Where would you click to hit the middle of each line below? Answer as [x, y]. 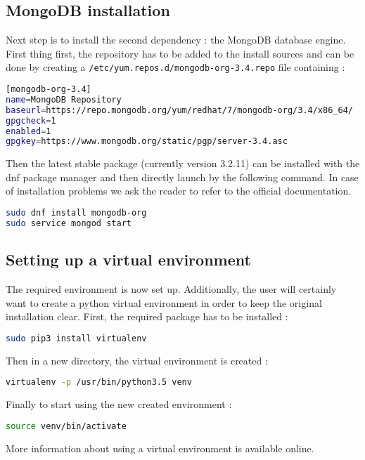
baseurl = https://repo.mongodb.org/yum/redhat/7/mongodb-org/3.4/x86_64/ [179, 110]
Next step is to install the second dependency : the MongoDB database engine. [176, 40]
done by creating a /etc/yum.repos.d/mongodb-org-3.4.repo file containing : [175, 67]
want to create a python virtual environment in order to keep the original [164, 302]
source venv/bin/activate [66, 426]
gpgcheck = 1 [31, 120]
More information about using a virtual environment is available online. [160, 448]
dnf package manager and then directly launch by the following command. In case [182, 177]
